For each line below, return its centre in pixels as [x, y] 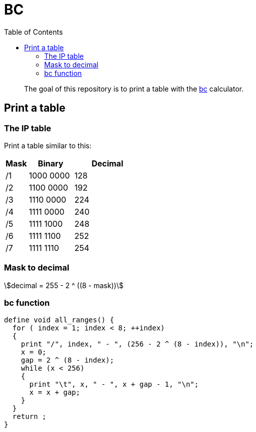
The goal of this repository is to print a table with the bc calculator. [134, 89]
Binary [51, 163]
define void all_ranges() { [59, 320]
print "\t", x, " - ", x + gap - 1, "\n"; [114, 384]
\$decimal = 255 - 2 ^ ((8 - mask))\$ [64, 285]
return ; [29, 417]
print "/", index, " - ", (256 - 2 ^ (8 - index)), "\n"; [137, 344]
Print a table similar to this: [48, 145]
